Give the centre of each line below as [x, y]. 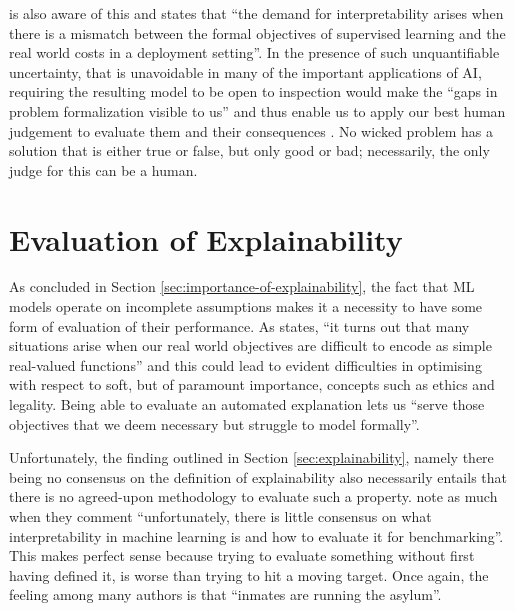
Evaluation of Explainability [206, 238]
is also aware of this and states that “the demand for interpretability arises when [256, 13]
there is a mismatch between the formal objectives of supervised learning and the [257, 32]
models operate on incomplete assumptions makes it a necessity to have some [246, 306]
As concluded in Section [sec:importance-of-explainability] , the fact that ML [242, 286]
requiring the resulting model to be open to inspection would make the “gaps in [253, 91]
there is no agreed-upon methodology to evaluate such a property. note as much [253, 496]
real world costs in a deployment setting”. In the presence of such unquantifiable [254, 52]
